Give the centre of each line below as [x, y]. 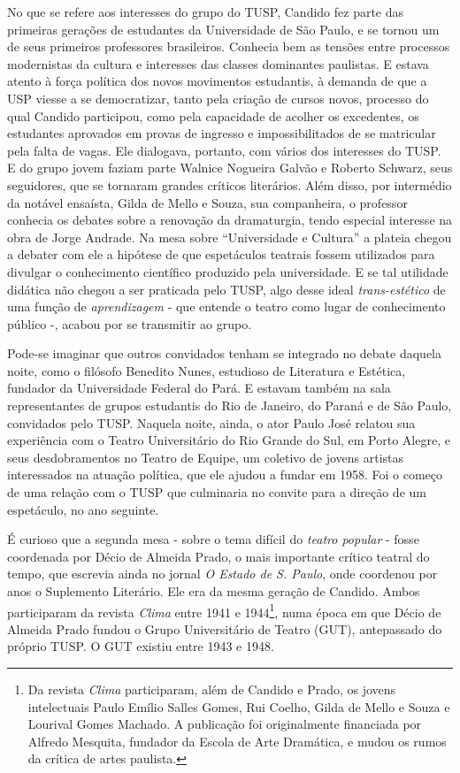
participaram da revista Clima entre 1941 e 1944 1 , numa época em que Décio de [224, 610]
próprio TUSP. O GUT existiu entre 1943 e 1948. [141, 646]
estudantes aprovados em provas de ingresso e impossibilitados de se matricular [222, 133]
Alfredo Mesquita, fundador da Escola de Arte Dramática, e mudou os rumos [237, 741]
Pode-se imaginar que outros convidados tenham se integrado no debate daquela [225, 353]
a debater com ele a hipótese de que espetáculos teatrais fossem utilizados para [221, 254]
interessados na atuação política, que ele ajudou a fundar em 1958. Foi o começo [225, 475]
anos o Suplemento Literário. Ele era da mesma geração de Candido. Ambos [214, 591]
